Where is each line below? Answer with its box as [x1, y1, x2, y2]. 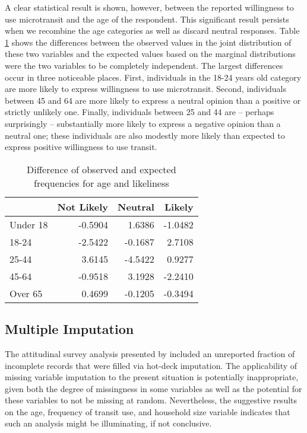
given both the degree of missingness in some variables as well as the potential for [5, 382, 302, 394]
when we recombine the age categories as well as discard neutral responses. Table [5, 24, 300, 37]
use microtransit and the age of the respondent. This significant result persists [5, 12, 289, 25]
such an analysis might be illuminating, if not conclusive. [5, 417, 212, 429]
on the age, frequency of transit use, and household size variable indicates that [5, 405, 290, 418]
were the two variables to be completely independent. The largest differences [5, 59, 283, 71]
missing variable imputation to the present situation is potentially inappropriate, [5, 371, 299, 383]
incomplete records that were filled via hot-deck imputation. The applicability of [5, 359, 297, 371]
